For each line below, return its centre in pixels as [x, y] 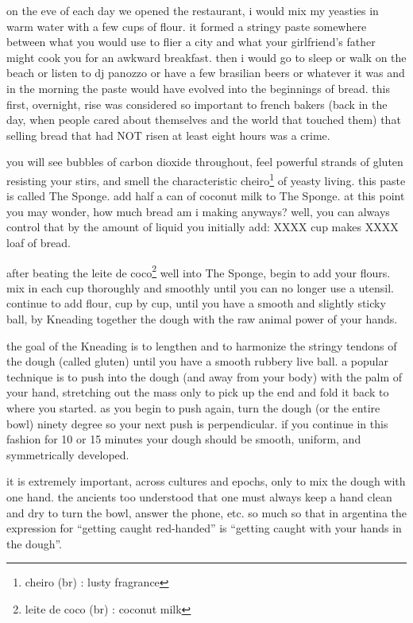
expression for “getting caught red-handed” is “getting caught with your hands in [204, 528]
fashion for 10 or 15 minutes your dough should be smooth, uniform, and [184, 439]
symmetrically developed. [68, 454]
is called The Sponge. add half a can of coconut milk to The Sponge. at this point [206, 196]
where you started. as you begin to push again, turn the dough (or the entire [193, 407]
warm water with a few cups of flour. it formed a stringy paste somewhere [187, 26]
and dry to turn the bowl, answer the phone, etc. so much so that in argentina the [206, 512]
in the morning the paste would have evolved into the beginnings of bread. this [198, 88]
